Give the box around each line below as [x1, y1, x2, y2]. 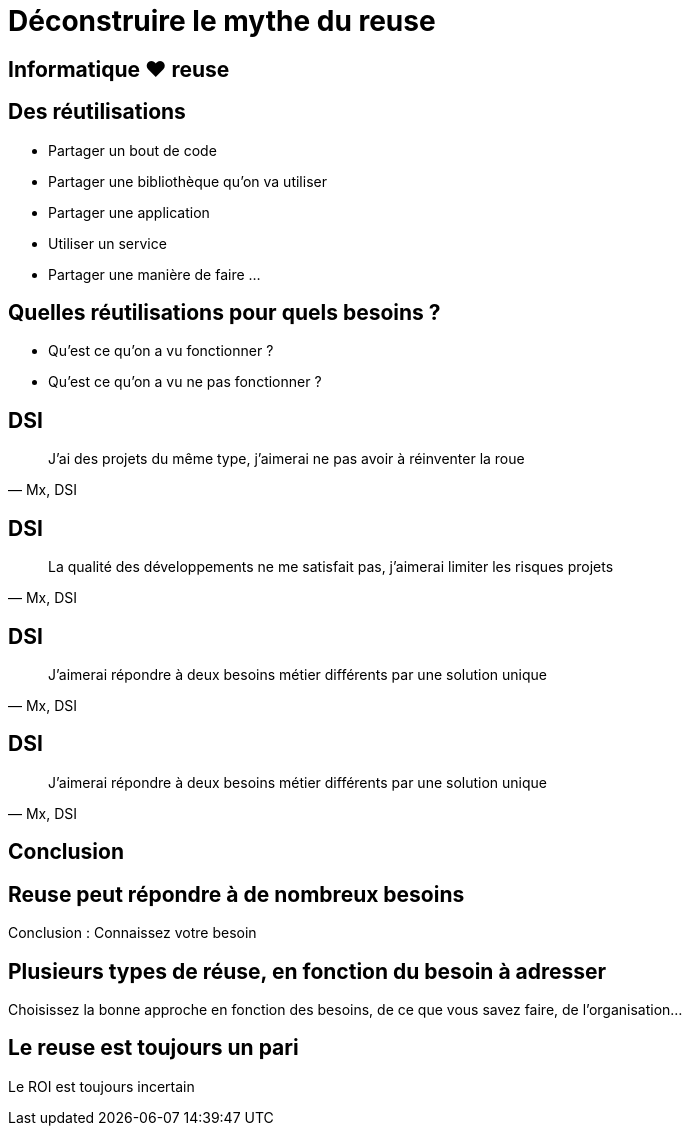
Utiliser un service [48, 234, 167, 252]
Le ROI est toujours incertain [8, 1077, 195, 1095]
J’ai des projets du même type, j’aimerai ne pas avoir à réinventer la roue [48, 450, 525, 468]
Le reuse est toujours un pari [8, 1035, 299, 1061]
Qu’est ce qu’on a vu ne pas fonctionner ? [48, 373, 322, 391]
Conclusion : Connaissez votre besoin [8, 924, 257, 942]
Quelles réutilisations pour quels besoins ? [8, 300, 441, 326]
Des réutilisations [8, 99, 186, 125]
